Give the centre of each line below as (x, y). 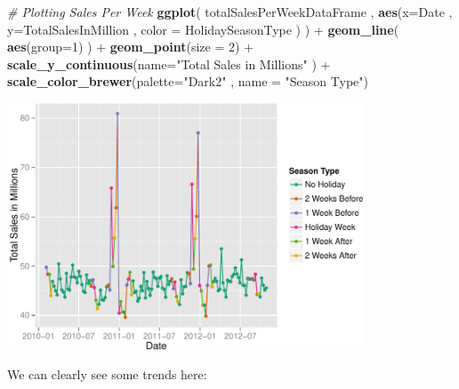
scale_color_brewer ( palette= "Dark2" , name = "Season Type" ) (188, 81)
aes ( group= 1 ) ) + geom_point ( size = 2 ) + (131, 47)
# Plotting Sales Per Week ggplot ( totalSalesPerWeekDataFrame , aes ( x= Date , (230, 12)
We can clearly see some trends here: (107, 374)
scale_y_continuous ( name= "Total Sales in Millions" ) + (169, 64)
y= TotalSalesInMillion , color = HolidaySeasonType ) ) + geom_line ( (203, 29)
